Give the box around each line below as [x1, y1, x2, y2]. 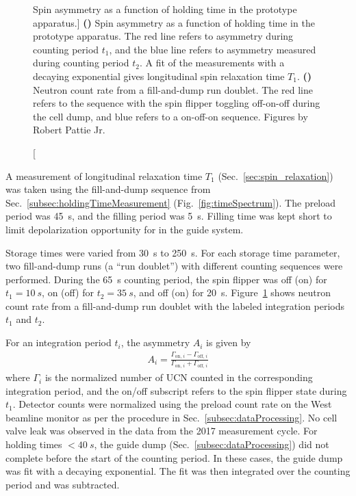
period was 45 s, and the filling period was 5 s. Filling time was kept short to [5, 209, 332, 223]
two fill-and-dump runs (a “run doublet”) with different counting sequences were [5, 259, 343, 273]
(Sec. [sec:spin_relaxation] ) [218, 168, 333, 183]
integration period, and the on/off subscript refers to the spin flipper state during [5, 383, 347, 397]
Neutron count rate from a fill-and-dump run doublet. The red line [33, 82, 313, 96]
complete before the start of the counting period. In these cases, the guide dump [5, 450, 343, 465]
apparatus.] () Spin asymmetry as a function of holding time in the [33, 15, 315, 29]
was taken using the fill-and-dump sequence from [5, 182, 211, 196]
